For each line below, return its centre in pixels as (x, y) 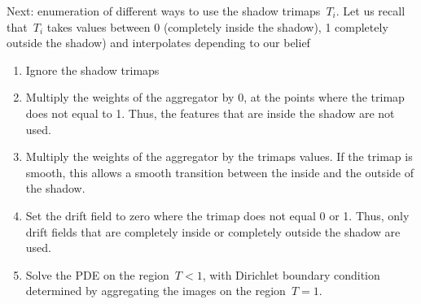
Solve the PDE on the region (97, 274)
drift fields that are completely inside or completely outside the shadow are (213, 231)
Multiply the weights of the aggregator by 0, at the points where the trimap (215, 97)
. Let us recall (371, 11)
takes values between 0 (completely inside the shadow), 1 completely (217, 26)
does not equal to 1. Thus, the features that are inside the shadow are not (210, 113)
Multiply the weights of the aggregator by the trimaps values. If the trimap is (219, 156)
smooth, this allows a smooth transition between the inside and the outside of (219, 172)
